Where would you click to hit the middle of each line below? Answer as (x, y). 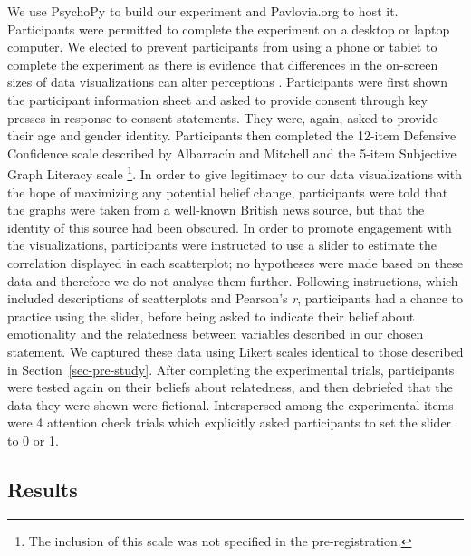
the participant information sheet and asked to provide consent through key (217, 99)
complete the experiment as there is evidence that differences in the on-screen (223, 64)
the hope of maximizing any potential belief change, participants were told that (228, 192)
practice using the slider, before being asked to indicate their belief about (211, 316)
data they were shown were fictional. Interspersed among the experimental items (231, 404)
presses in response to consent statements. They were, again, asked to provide (223, 117)
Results (43, 489)
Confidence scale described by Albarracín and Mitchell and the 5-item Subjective (232, 153)
